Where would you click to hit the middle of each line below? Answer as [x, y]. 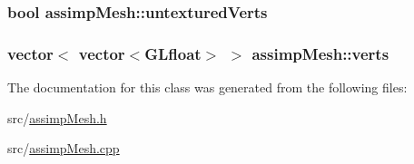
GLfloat [173, 53]
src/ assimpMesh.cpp [64, 148]
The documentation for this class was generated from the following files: [207, 87]
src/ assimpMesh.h [57, 117]
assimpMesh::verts [320, 53]
